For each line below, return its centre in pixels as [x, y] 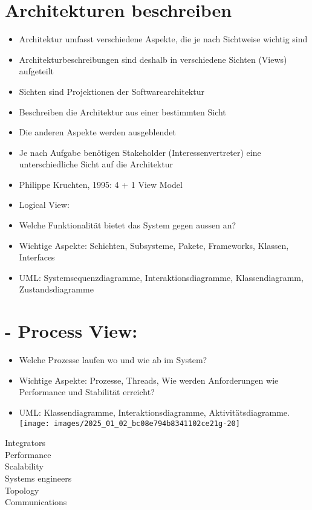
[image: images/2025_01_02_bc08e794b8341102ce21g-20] [129, 423]
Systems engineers [38, 478]
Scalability [24, 466]
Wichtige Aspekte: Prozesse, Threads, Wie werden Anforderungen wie [149, 380]
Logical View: [44, 205]
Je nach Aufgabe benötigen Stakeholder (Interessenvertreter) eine [140, 152]
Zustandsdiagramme [56, 289]
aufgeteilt [36, 71]
